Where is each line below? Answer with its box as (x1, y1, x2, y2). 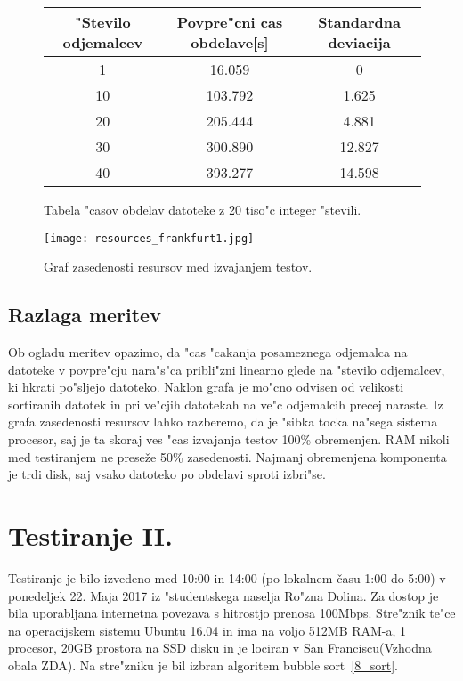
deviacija (328, 32, 391, 53)
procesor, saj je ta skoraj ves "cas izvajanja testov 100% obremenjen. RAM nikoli (8, 430, 450, 449)
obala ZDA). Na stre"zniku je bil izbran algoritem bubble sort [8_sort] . (8, 655, 398, 674)
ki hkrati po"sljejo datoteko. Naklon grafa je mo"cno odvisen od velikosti (8, 377, 404, 396)
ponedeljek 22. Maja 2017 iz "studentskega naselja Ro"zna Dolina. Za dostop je (8, 586, 439, 604)
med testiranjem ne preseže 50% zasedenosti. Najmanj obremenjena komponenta (8, 447, 447, 466)
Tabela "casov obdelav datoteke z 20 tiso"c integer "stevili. (44, 200, 361, 218)
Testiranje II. (8, 516, 173, 553)
